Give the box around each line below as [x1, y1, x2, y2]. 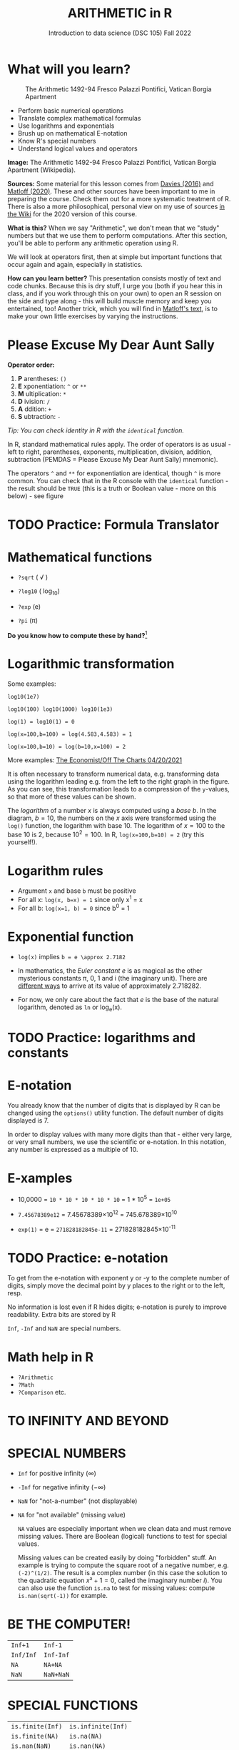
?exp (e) [17, 602, 41, 611]
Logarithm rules [7, 862, 103, 879]
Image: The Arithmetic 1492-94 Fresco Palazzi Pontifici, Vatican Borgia [7, 158, 217, 166]
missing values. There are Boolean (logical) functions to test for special [17, 1532, 228, 1540]
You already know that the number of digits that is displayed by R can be [7, 1101, 220, 1109]
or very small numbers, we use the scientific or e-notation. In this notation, [7, 1137, 227, 1146]
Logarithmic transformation [7, 656, 175, 672]
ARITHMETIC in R [67, 5, 173, 21]
